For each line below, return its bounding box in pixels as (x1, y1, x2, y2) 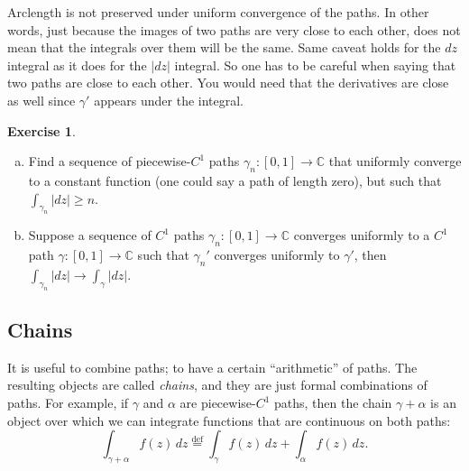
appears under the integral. (94, 90, 244, 109)
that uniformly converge (328, 152, 462, 171)
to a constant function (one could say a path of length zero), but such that (28, 171, 442, 189)
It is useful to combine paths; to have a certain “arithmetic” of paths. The (7, 357, 418, 376)
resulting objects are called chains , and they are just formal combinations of (7, 375, 428, 394)
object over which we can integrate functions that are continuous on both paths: (7, 411, 451, 429)
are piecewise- (179, 393, 256, 412)
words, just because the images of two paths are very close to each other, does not (7, 20, 461, 39)
